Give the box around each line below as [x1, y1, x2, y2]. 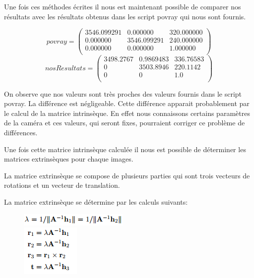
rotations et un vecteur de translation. [4, 180, 120, 190]
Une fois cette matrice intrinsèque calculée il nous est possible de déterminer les [4, 144, 246, 154]
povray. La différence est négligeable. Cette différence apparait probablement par [4, 98, 250, 109]
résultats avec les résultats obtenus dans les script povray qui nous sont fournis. [4, 11, 246, 21]
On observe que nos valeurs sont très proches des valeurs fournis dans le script [4, 88, 242, 99]
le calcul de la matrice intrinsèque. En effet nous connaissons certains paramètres [4, 108, 250, 118]
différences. [4, 127, 38, 137]
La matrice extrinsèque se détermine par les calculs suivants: [4, 196, 188, 207]
